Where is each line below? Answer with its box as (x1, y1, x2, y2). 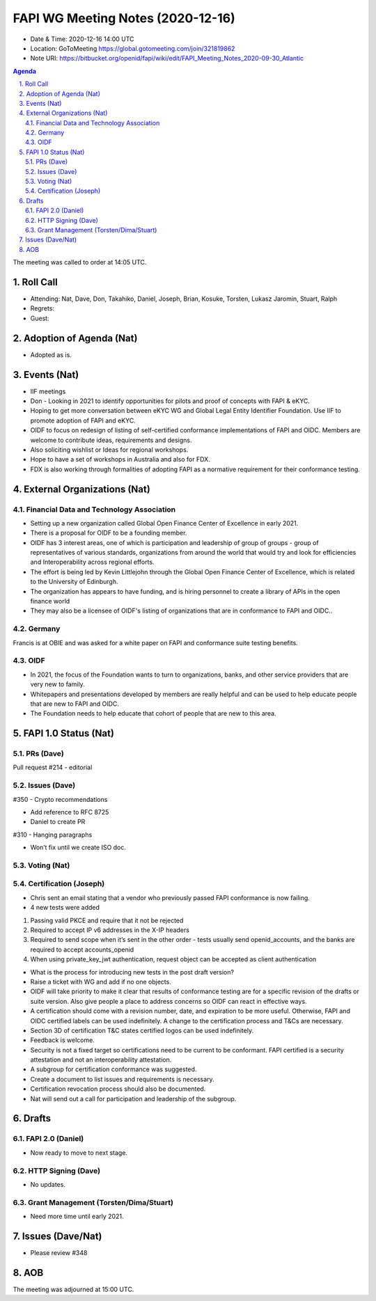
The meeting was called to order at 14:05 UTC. (13, 258, 147, 267)
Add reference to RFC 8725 (30, 807, 109, 816)
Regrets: (30, 304, 55, 313)
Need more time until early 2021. (30, 1212, 124, 1221)
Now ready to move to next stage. (30, 1149, 128, 1157)
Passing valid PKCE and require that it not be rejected (30, 916, 184, 924)
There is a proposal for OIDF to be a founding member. (30, 529, 187, 537)
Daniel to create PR (30, 818, 86, 826)
